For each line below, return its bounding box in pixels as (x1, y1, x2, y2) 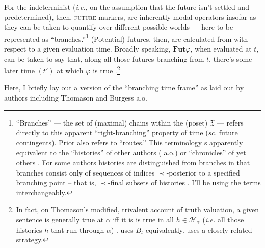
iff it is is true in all (113, 214, 174, 225)
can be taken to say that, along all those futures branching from (4, 53, 204, 64)
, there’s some (209, 53, 252, 64)
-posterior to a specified (166, 167, 240, 178)
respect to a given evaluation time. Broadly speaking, (4, 43, 171, 54)
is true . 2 (93, 64, 120, 76)
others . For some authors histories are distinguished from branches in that (16, 157, 250, 168)
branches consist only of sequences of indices (16, 167, 155, 178)
